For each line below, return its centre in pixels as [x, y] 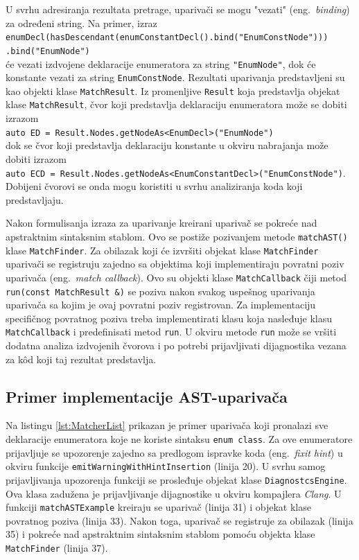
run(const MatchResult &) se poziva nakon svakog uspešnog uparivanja [160, 291]
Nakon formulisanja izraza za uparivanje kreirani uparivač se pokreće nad [161, 223]
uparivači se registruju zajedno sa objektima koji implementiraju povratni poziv [175, 264]
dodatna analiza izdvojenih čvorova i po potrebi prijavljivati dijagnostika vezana [176, 345]
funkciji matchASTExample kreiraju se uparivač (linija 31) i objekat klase [158, 507]
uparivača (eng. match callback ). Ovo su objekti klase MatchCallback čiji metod [176, 277]
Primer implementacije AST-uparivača [147, 396]
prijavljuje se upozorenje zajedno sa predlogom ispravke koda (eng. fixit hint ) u [174, 452]
